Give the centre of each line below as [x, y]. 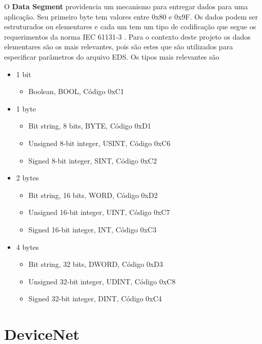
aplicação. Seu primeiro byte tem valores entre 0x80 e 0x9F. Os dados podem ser [131, 16]
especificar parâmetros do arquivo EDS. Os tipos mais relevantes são [112, 56]
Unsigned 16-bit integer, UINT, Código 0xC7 [99, 212]
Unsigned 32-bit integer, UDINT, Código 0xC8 [102, 281]
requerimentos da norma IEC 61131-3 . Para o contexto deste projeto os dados [127, 36]
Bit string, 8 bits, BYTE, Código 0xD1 [90, 126]
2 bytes [27, 178]
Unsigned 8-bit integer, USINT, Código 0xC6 [99, 143]
